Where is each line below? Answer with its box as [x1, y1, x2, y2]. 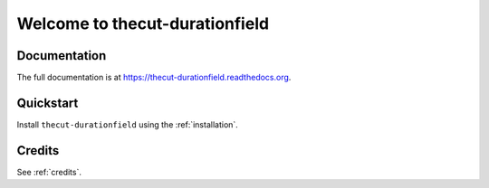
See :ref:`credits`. [16, 166, 81, 177]
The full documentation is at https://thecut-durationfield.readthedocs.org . [16, 72, 292, 83]
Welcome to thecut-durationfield [16, 14, 270, 33]
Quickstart [16, 95, 79, 110]
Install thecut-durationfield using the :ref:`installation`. [16, 118, 239, 130]
